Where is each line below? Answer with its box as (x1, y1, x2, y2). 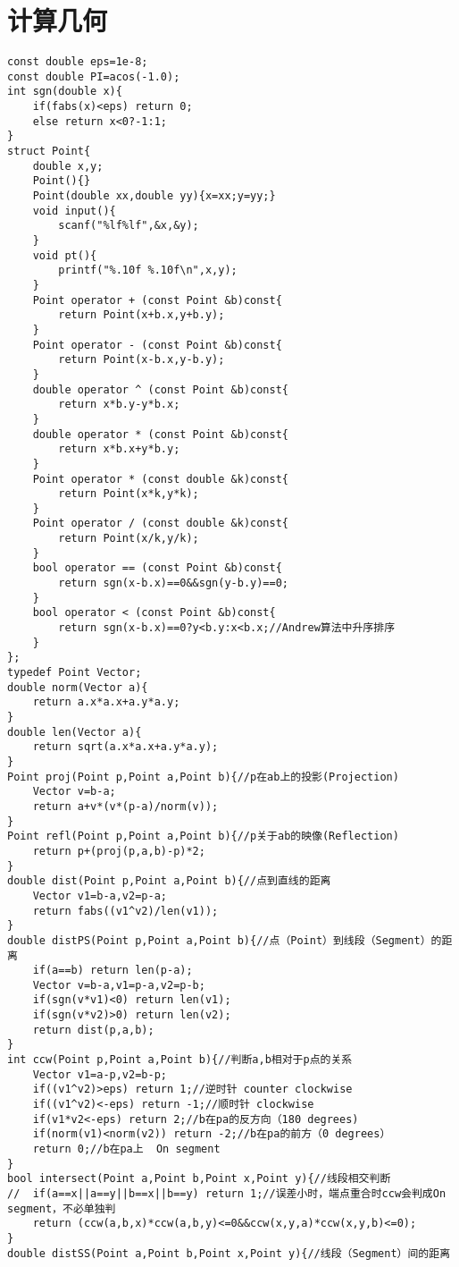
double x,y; (32, 159, 104, 173)
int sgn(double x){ (7, 85, 122, 98)
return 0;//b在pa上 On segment (32, 1143, 221, 1156)
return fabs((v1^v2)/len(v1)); (32, 904, 219, 917)
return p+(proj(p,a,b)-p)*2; (32, 844, 205, 857)
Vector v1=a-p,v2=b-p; (32, 1068, 167, 1081)
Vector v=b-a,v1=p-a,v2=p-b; (32, 978, 205, 992)
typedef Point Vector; (7, 666, 142, 680)
